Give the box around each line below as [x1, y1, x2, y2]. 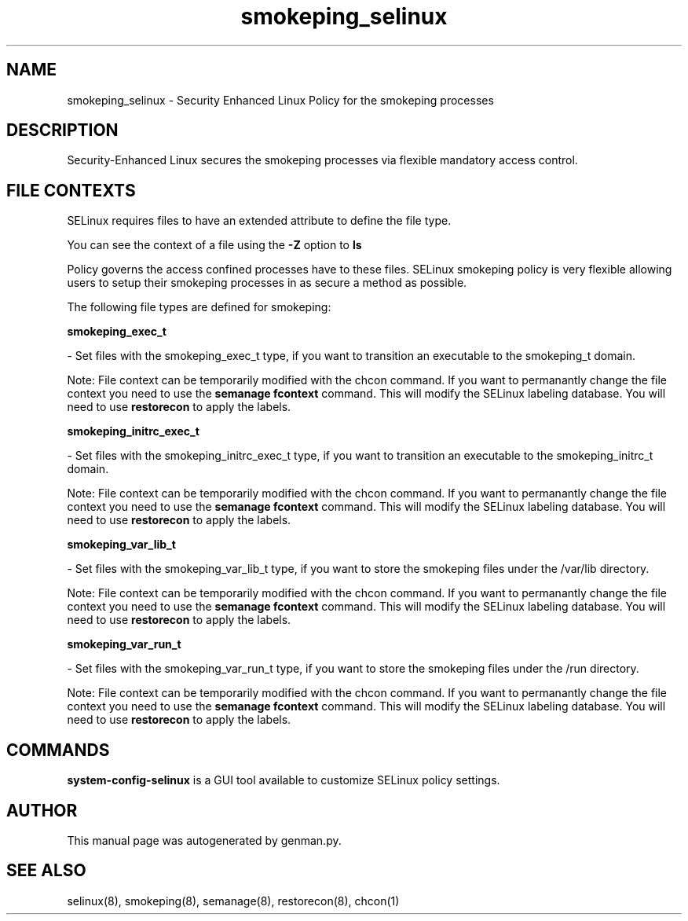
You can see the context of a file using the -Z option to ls [67, 238, 362, 252]
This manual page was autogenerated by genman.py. [67, 833, 342, 847]
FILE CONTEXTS [6, 180, 136, 200]
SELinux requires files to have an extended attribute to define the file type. [67, 214, 452, 228]
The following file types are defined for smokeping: [67, 300, 331, 314]
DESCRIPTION [6, 120, 119, 141]
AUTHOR [6, 800, 78, 820]
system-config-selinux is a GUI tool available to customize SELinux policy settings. [67, 773, 500, 787]
